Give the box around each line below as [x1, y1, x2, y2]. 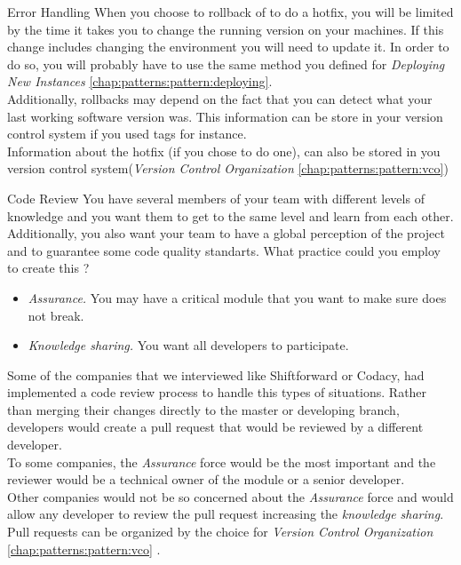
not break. [28, 306, 84, 324]
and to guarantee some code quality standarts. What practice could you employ [7, 241, 441, 259]
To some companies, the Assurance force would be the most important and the [7, 452, 436, 471]
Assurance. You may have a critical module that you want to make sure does [28, 288, 447, 306]
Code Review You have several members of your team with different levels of [7, 188, 425, 207]
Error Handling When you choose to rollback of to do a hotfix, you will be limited [7, 3, 454, 20]
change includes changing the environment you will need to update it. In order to [7, 37, 449, 56]
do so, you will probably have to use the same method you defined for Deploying [7, 54, 445, 73]
